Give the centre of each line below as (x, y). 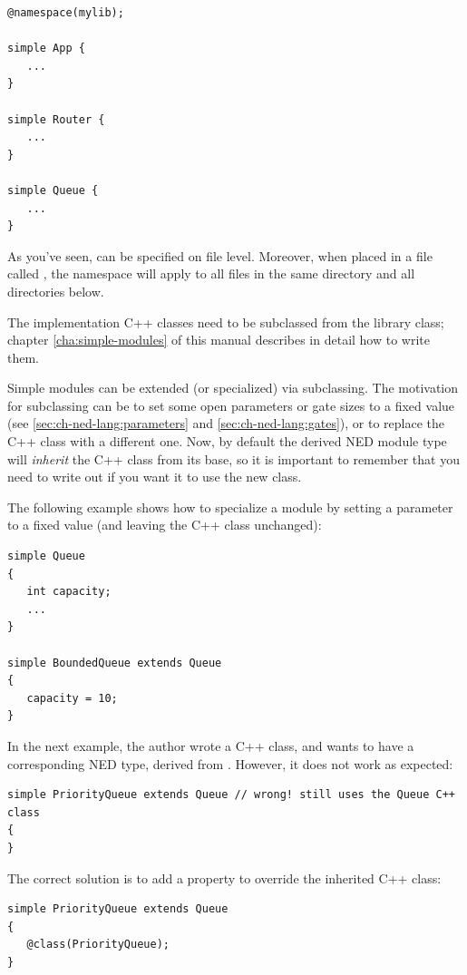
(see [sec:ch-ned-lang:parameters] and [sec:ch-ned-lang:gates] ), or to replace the (226, 423)
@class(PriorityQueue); (98, 945)
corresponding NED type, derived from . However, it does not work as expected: (230, 763)
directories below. (56, 291)
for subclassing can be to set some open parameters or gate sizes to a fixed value (231, 405)
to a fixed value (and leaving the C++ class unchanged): (165, 525)
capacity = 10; (72, 698)
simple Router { (56, 119)
